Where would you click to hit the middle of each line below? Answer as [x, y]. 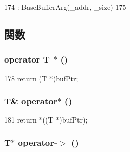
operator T [27, 59]
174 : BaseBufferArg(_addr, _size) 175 [65, 7]
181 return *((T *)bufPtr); [46, 120]
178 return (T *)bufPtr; [41, 78]
